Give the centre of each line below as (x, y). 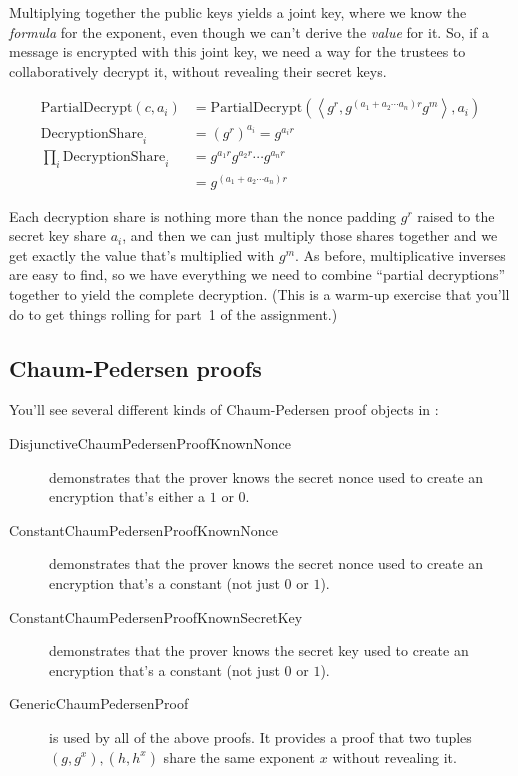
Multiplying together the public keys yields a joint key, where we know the (238, 12)
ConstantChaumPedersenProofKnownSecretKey (156, 616)
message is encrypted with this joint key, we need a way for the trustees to (237, 51)
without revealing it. (394, 756)
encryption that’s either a (127, 496)
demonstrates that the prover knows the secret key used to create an (259, 650)
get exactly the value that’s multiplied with (142, 254)
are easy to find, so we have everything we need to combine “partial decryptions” (257, 274)
